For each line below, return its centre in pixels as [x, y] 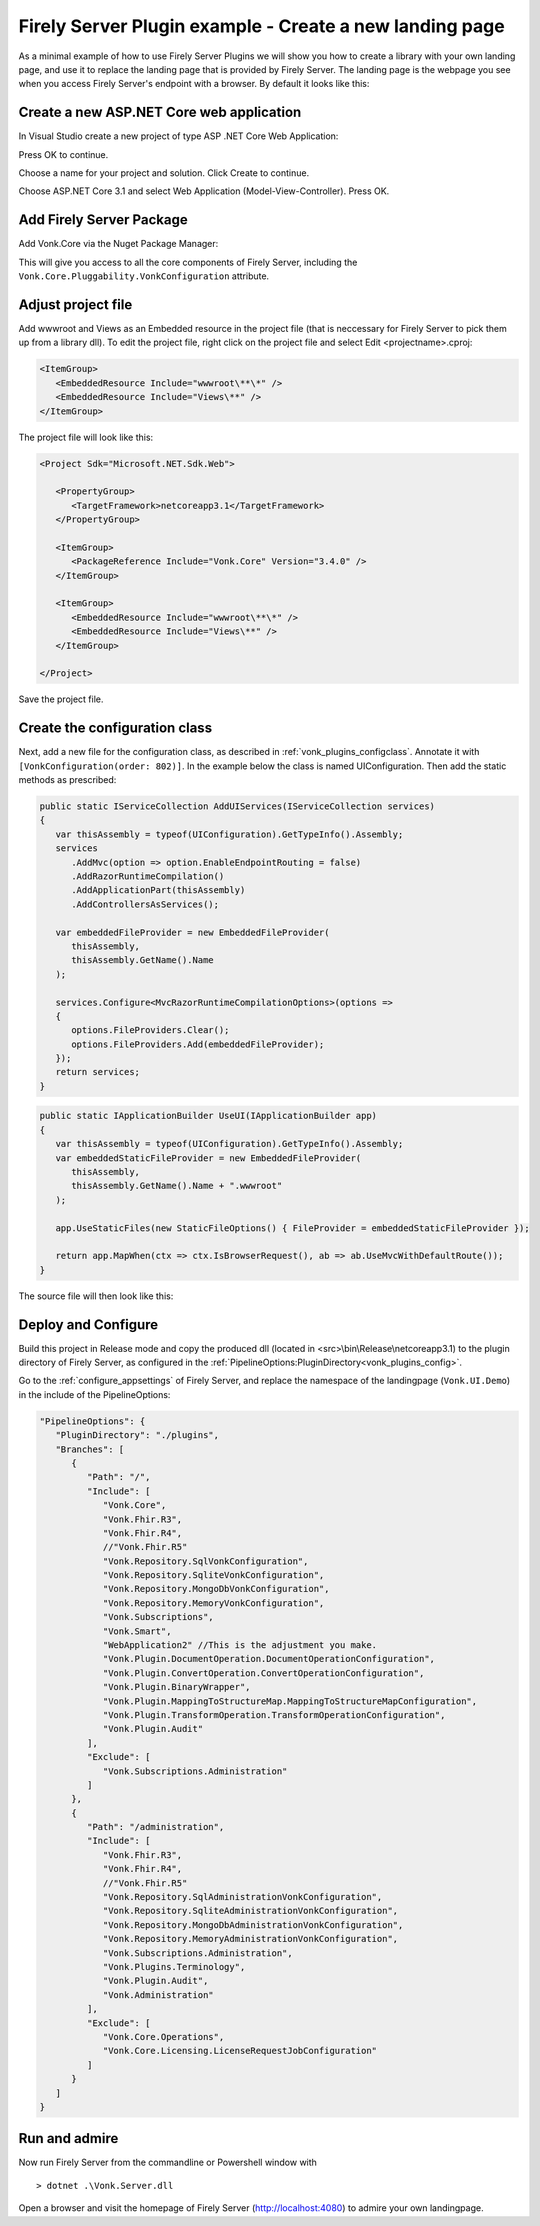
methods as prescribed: [67, 780]
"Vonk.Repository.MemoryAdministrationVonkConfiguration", [250, 1939]
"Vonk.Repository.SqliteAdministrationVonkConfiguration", [250, 1911]
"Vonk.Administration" [158, 1994]
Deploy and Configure [88, 1324]
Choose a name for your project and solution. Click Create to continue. [164, 173]
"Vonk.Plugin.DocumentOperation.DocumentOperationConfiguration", [268, 1659]
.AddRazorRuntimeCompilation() [148, 876]
